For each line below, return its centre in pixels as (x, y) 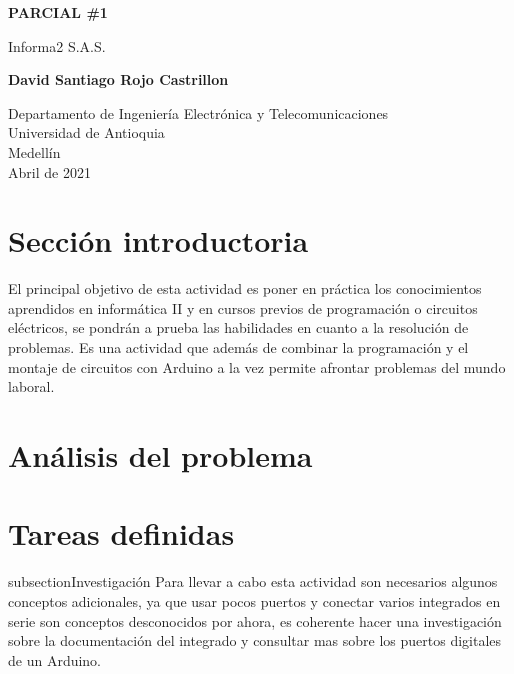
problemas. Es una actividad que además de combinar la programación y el (238, 347)
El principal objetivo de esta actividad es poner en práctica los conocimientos (245, 288)
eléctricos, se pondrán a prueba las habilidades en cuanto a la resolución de (238, 327)
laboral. (31, 386)
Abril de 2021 (49, 171)
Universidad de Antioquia (86, 132)
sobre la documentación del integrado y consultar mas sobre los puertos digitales (255, 640)
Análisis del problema (160, 455)
